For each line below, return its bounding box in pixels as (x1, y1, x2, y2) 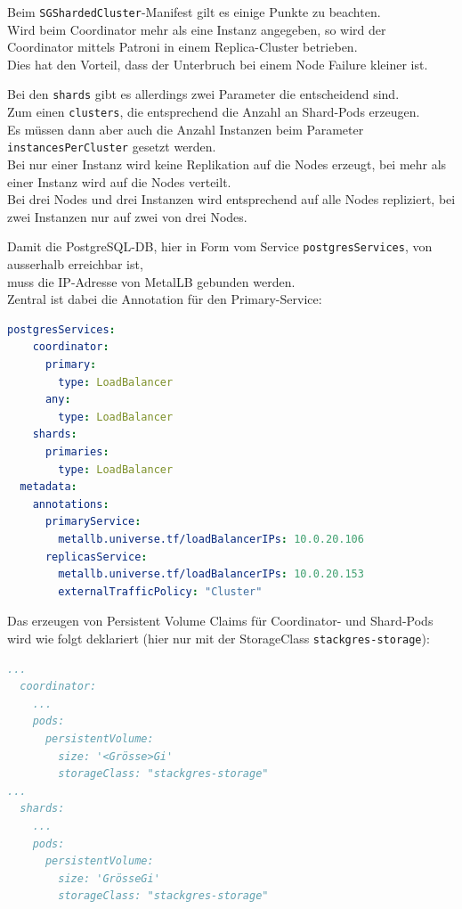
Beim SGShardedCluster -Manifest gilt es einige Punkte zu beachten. (7, 3, 381, 20)
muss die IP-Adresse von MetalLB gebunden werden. (7, 272, 296, 291)
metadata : (20, 480, 77, 494)
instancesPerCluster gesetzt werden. (7, 137, 216, 156)
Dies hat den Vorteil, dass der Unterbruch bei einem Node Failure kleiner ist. (7, 54, 428, 73)
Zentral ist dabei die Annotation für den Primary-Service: (7, 290, 322, 308)
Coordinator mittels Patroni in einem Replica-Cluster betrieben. (7, 37, 358, 56)
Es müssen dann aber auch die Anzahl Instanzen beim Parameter (7, 119, 364, 138)
